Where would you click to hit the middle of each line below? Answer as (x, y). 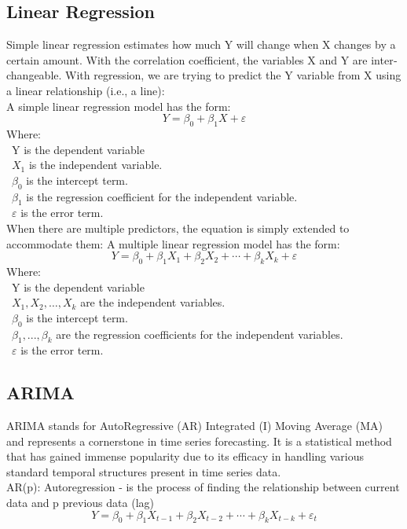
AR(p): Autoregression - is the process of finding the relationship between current (203, 487)
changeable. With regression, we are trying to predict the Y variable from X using (204, 75)
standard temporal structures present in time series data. (144, 471)
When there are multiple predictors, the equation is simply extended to (178, 228)
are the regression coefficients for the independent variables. (200, 334)
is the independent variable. (95, 165)
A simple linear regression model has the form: (119, 106)
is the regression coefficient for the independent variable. (162, 196)
